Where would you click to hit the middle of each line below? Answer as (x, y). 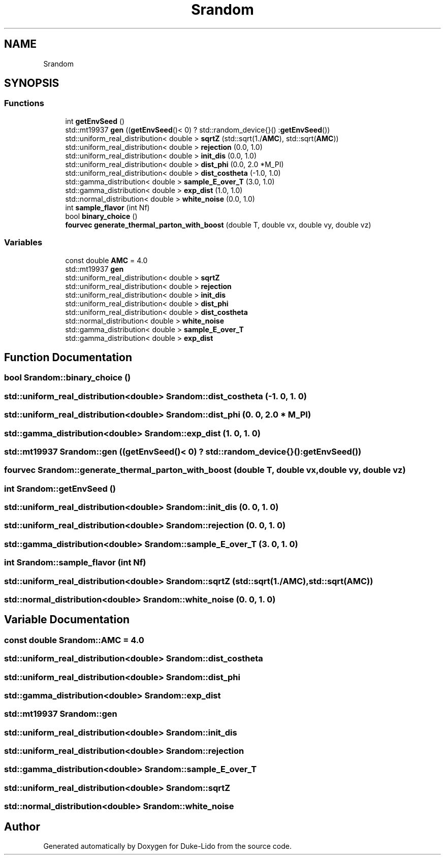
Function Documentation (68, 357)
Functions (24, 103)
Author (22, 826)
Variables (23, 243)
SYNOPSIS (32, 83)
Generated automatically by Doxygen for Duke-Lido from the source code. (167, 846)
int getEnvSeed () (95, 121)
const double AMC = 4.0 (106, 260)
